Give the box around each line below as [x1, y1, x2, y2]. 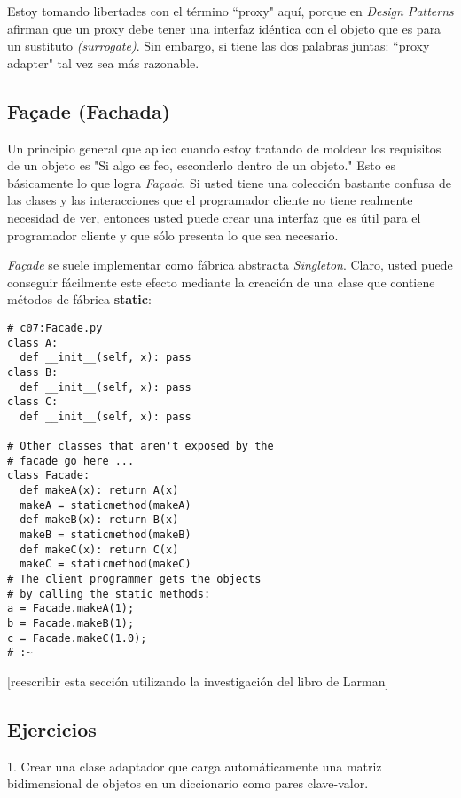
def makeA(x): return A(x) [20, 484, 179, 497]
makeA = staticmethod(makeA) [20, 498, 191, 512]
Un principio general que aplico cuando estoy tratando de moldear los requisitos [7, 138, 441, 157]
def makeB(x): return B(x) [20, 513, 179, 527]
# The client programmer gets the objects [7, 573, 262, 586]
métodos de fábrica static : [7, 290, 152, 309]
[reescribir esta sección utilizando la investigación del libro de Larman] [7, 672, 389, 691]
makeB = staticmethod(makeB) [20, 528, 191, 542]
